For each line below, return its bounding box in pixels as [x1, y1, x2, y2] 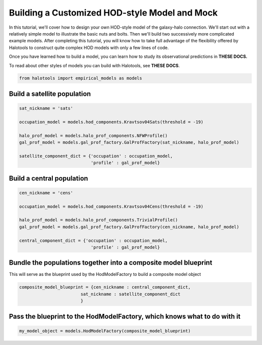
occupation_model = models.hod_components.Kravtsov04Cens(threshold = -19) [19, 203, 204, 209]
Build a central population [9, 174, 88, 182]
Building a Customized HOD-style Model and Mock [9, 7, 218, 18]
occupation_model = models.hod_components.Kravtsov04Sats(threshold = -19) [19, 119, 204, 125]
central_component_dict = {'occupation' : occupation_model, [19, 237, 168, 243]
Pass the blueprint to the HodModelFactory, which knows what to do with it [9, 312, 241, 321]
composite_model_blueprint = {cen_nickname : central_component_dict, [19, 285, 191, 290]
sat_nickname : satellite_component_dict [80, 291, 180, 297]
